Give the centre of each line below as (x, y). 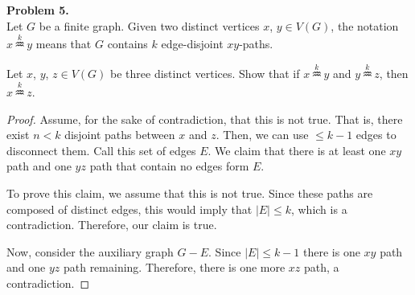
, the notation (365, 25)
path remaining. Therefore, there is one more (174, 267)
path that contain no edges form (169, 166)
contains (127, 44)
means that (64, 44)
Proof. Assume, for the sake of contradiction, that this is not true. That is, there (205, 119)
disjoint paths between (120, 135)
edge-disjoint (192, 44)
